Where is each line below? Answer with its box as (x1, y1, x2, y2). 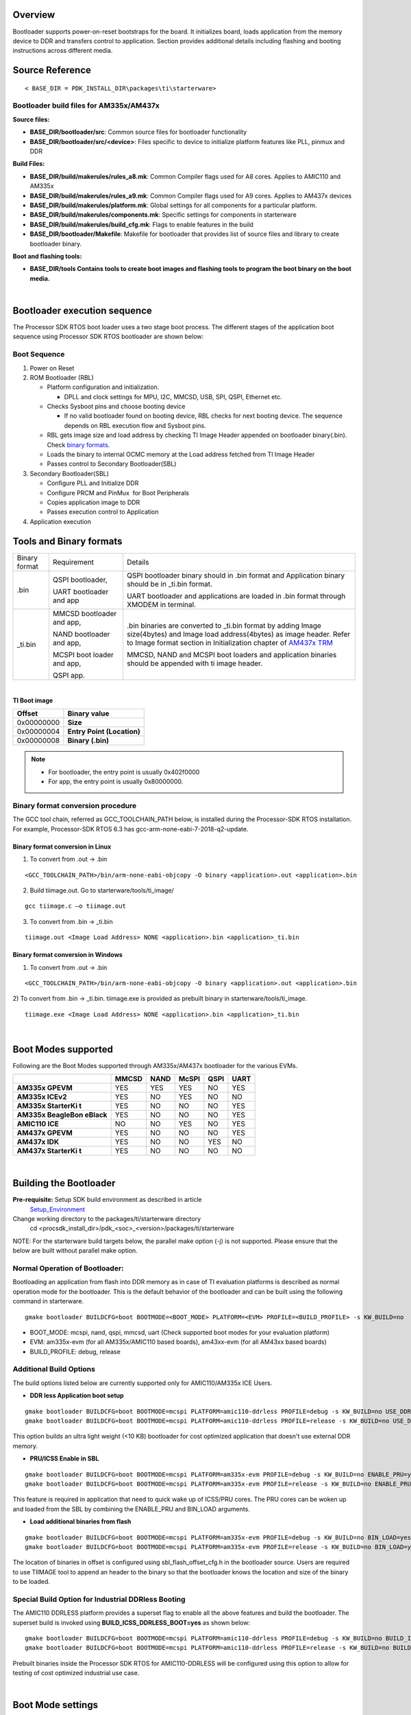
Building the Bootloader (12, 1177, 116, 1190)
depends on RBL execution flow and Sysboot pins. (64, 421, 206, 429)
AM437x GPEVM (16, 1128, 73, 1138)
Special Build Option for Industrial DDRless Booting (12, 1594, 186, 1604)
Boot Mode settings (12, 1699, 99, 1711)
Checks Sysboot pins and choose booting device (47, 402, 186, 411)
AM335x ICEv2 (16, 1092, 67, 1102)
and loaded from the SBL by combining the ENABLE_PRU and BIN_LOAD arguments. (12, 1504, 250, 1513)
